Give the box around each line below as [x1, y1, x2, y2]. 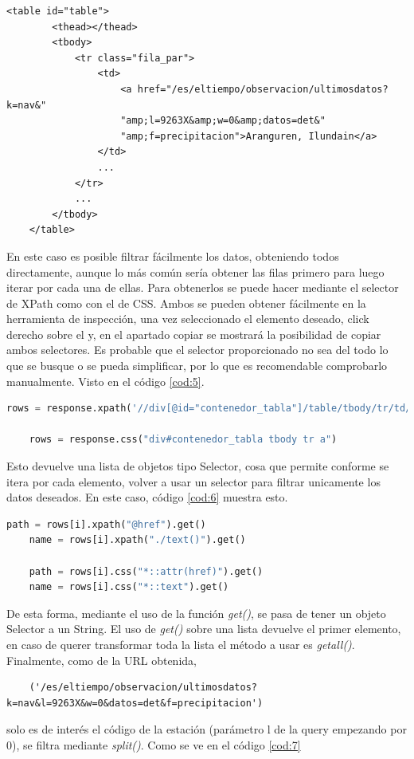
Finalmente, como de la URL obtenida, [6, 651, 197, 668]
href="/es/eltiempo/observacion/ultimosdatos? [137, 83, 389, 95]
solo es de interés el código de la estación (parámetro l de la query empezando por [6, 721, 407, 737]
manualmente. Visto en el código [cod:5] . [6, 372, 205, 389]
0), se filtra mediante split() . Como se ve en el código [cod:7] [6, 736, 301, 753]
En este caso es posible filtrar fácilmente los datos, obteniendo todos [6, 247, 339, 264]
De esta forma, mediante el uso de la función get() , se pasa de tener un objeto [6, 604, 386, 621]
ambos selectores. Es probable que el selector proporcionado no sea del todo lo [6, 341, 389, 358]
